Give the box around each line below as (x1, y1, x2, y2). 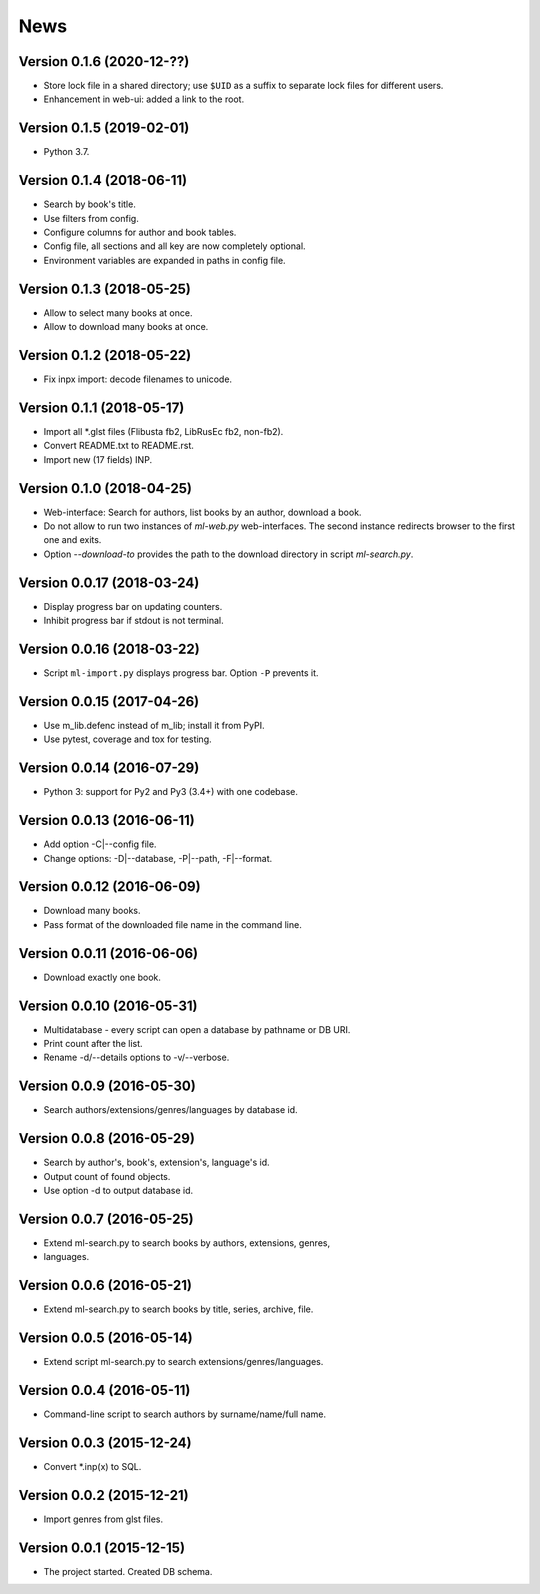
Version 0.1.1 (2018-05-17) (18, 399, 185, 416)
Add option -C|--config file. (43, 838, 157, 850)
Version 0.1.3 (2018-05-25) (18, 280, 192, 297)
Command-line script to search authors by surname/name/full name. (43, 1408, 327, 1420)
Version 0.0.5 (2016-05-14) (18, 1330, 194, 1346)
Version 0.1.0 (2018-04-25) (18, 480, 192, 497)
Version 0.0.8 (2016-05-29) (18, 1130, 195, 1147)
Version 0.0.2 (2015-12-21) (18, 1486, 189, 1504)
